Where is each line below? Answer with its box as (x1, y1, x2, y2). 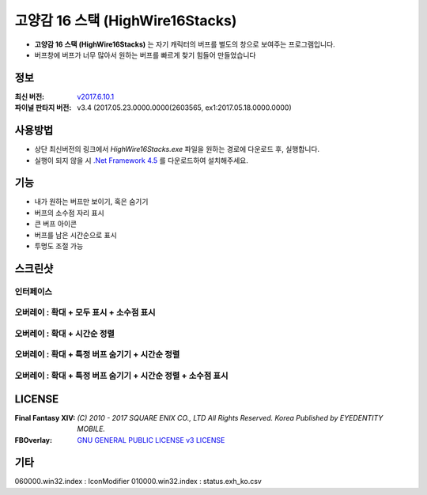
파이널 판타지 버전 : (14, 103, 72, 112)
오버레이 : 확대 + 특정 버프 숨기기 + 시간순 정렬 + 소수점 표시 (14, 370, 229, 381)
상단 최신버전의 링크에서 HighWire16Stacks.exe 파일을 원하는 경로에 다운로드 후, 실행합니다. (34, 145, 320, 154)
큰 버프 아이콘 (34, 219, 77, 229)
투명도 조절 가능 (34, 241, 84, 251)
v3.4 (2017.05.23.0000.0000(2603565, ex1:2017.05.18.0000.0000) (77, 103, 292, 112)
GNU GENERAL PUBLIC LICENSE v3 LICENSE (77, 435, 225, 444)
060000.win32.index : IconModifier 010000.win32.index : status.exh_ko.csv (14, 477, 263, 486)
